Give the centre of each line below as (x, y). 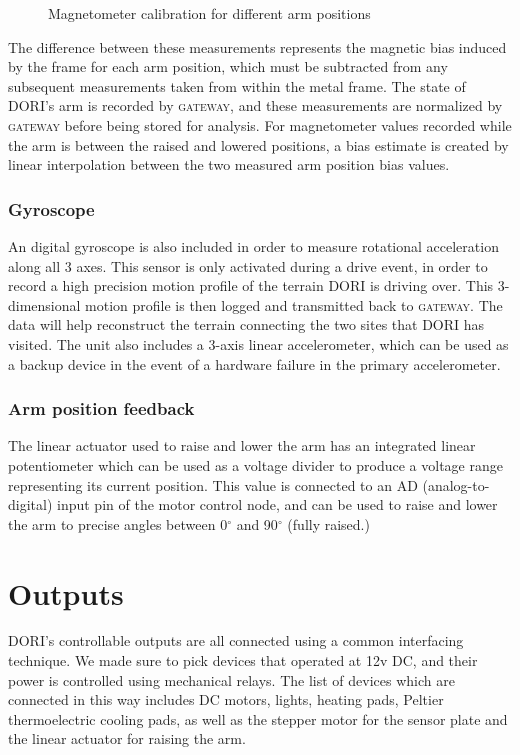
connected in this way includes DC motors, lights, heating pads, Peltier (226, 699)
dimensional (44, 304)
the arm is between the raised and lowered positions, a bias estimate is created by (258, 144)
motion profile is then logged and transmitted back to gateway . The (294, 304)
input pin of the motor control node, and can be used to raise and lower (277, 504)
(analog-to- (456, 484)
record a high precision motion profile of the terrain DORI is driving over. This (251, 285)
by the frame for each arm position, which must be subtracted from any (228, 66)
